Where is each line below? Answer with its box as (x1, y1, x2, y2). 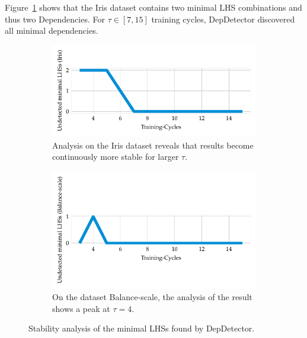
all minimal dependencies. (5, 24, 98, 37)
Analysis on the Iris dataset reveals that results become (52, 139, 254, 151)
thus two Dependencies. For (5, 12, 105, 25)
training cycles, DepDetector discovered (151, 12, 295, 25)
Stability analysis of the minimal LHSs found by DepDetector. (28, 322, 255, 334)
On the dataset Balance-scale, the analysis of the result (52, 291, 252, 303)
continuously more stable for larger (52, 150, 179, 163)
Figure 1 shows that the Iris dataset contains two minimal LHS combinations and (5, 1, 302, 13)
